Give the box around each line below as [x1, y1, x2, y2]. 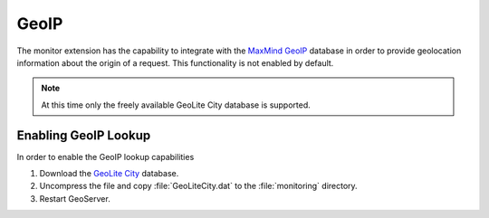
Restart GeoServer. [39, 193, 110, 204]
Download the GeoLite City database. [39, 168, 179, 179]
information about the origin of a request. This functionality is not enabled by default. [16, 57, 334, 68]
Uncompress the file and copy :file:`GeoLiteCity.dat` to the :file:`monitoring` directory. [39, 181, 358, 192]
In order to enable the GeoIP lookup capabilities [16, 151, 195, 162]
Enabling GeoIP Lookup [16, 128, 151, 143]
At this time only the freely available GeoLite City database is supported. [41, 100, 312, 110]
